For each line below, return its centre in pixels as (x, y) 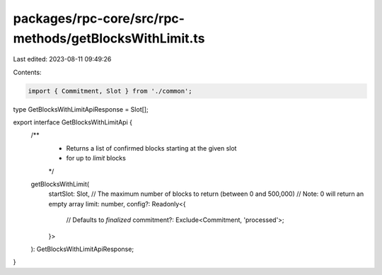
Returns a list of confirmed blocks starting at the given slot (151, 148)
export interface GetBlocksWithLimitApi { (73, 122)
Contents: (27, 72)
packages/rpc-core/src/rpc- (99, 18)
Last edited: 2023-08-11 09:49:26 (62, 59)
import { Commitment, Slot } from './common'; (110, 91)
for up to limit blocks (96, 158)
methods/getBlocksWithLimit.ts (109, 38)
